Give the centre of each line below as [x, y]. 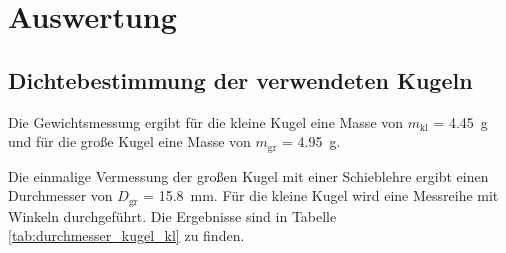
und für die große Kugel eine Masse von [129, 141]
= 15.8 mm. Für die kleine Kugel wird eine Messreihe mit [321, 195]
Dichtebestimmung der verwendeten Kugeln [240, 79]
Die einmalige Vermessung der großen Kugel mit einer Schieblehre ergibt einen [248, 175]
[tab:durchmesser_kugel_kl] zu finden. [126, 235]
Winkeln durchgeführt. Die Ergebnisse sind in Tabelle [172, 215]
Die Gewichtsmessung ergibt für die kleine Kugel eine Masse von [206, 121]
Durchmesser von [60, 195]
